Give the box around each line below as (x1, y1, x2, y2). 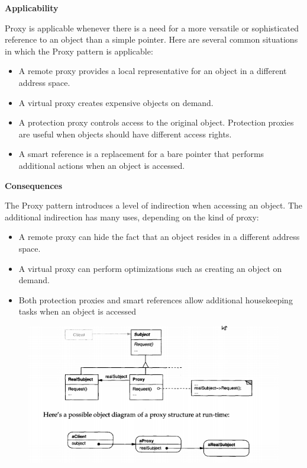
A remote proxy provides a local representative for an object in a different (18, 65, 287, 77)
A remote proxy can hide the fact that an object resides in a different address (18, 230, 300, 243)
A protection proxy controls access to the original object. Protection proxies (18, 116, 294, 129)
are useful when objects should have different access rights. (18, 127, 232, 140)
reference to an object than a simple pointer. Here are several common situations (5, 33, 298, 46)
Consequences (5, 179, 63, 191)
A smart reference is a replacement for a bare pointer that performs (18, 148, 264, 160)
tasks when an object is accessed (18, 305, 137, 318)
